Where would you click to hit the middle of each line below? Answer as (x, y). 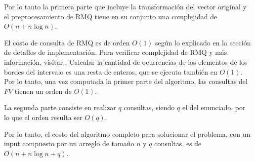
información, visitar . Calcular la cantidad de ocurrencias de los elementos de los (126, 61)
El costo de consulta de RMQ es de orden (67, 42)
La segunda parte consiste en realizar (60, 107)
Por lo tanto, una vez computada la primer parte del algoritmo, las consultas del (126, 81)
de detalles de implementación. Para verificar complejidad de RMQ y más (116, 52)
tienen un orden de (43, 91)
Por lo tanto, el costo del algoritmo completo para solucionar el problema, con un (127, 134)
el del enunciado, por (214, 107)
